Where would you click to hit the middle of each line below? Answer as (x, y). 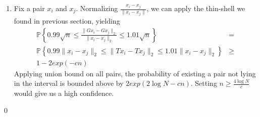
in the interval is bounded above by (69, 83)
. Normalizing (97, 8)
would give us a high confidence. (64, 93)
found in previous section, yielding (67, 20)
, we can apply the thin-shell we (196, 8)
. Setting (204, 83)
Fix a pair (29, 8)
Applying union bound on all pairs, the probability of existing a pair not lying (135, 73)
